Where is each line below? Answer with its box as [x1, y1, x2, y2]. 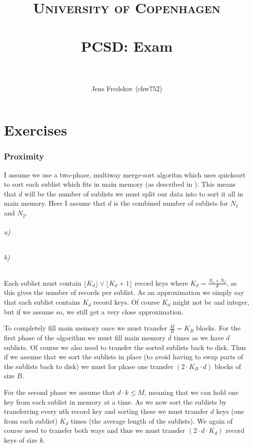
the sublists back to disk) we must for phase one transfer [4, 361, 174, 371]
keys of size [4, 435, 38, 445]
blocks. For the [196, 323, 241, 333]
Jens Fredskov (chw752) [91, 83, 162, 93]
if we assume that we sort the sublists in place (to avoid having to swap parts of [4, 351, 243, 362]
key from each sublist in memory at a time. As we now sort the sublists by [4, 396, 227, 407]
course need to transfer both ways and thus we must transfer [4, 425, 186, 435]
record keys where [135, 277, 188, 288]
